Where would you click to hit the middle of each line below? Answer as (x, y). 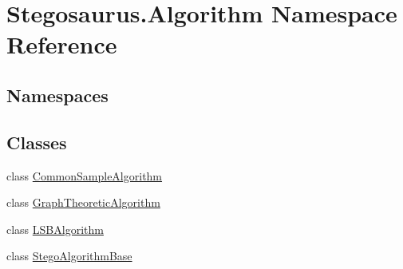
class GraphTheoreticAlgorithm (83, 202)
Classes (37, 142)
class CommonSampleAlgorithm (85, 175)
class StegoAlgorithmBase (69, 256)
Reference (62, 44)
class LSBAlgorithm (55, 229)
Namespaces (57, 95)
